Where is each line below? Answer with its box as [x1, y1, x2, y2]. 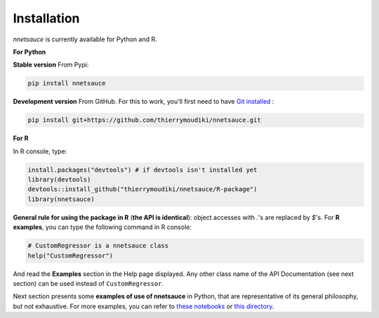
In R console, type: [13, 147, 67, 155]
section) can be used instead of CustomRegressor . [13, 279, 164, 287]
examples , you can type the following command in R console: [13, 223, 192, 231]
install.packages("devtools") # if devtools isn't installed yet [27, 165, 258, 174]
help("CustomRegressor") [27, 251, 114, 259]
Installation [13, 11, 80, 26]
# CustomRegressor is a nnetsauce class [27, 242, 168, 250]
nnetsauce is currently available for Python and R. [13, 35, 157, 43]
